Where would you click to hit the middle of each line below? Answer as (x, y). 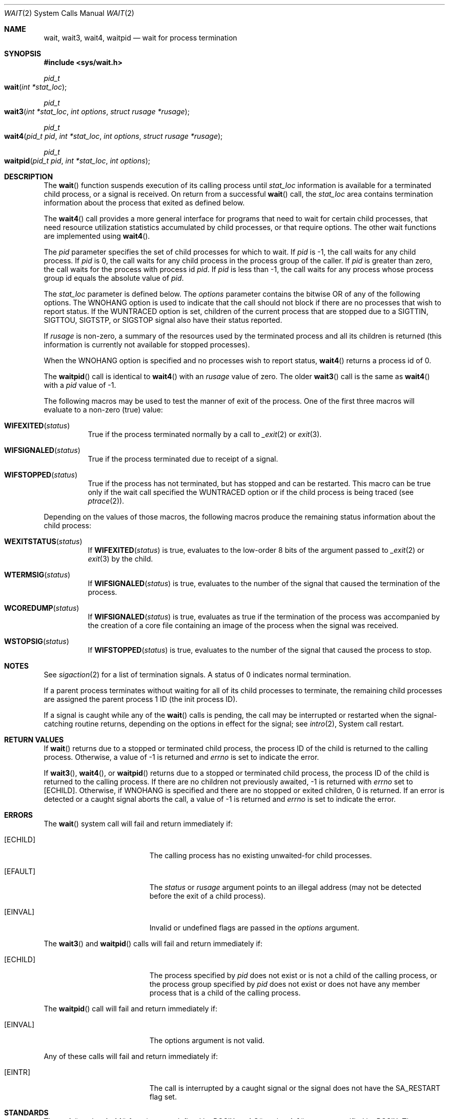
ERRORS (19, 815)
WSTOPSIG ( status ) (37, 641)
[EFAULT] (20, 871)
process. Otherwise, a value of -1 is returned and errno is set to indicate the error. (181, 757)
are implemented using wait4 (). (97, 236)
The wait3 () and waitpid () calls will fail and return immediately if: (153, 944)
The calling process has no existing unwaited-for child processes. (261, 855)
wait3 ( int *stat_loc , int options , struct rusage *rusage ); (97, 111)
